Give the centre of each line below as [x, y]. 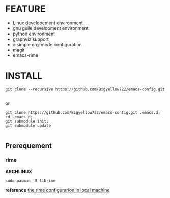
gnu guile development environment [50, 28]
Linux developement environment [48, 23]
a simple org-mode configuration [47, 44]
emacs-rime [25, 55]
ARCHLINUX [19, 171]
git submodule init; [27, 121]
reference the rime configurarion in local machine [58, 190]
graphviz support [31, 39]
